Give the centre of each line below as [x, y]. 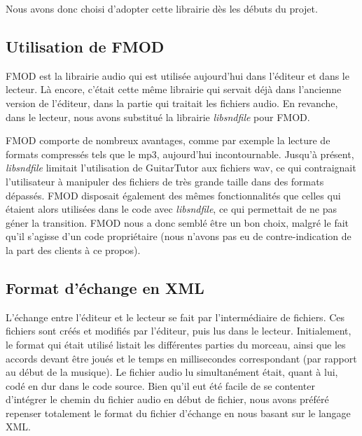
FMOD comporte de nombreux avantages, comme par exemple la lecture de [168, 140]
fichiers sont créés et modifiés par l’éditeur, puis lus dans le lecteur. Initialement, [179, 331]
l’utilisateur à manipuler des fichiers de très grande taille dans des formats [165, 181]
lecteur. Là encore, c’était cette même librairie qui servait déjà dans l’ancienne [174, 89]
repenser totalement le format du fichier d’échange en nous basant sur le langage [178, 413]
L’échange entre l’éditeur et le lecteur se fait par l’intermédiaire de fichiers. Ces [175, 317]
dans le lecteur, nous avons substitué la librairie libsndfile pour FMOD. [158, 117]
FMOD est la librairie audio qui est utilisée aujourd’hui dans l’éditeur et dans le [177, 75]
